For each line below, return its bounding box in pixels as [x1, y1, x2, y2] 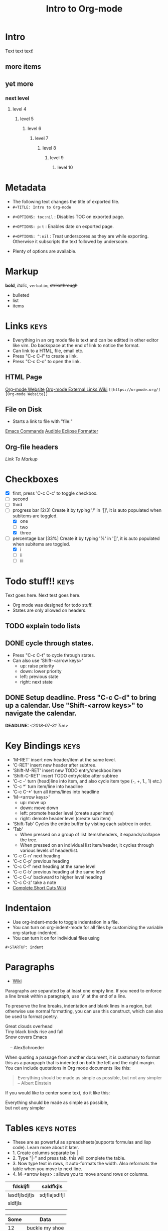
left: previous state [20, 674, 59, 680]
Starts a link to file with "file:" [12, 418, 73, 424]
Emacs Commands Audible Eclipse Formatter [5, 428, 99, 434]
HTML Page [5, 373, 43, 382]
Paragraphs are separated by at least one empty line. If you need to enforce [5, 987, 162, 993]
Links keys [5, 320, 48, 332]
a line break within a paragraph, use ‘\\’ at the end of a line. [5, 993, 127, 999]
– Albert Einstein [17, 1080, 52, 1086]
